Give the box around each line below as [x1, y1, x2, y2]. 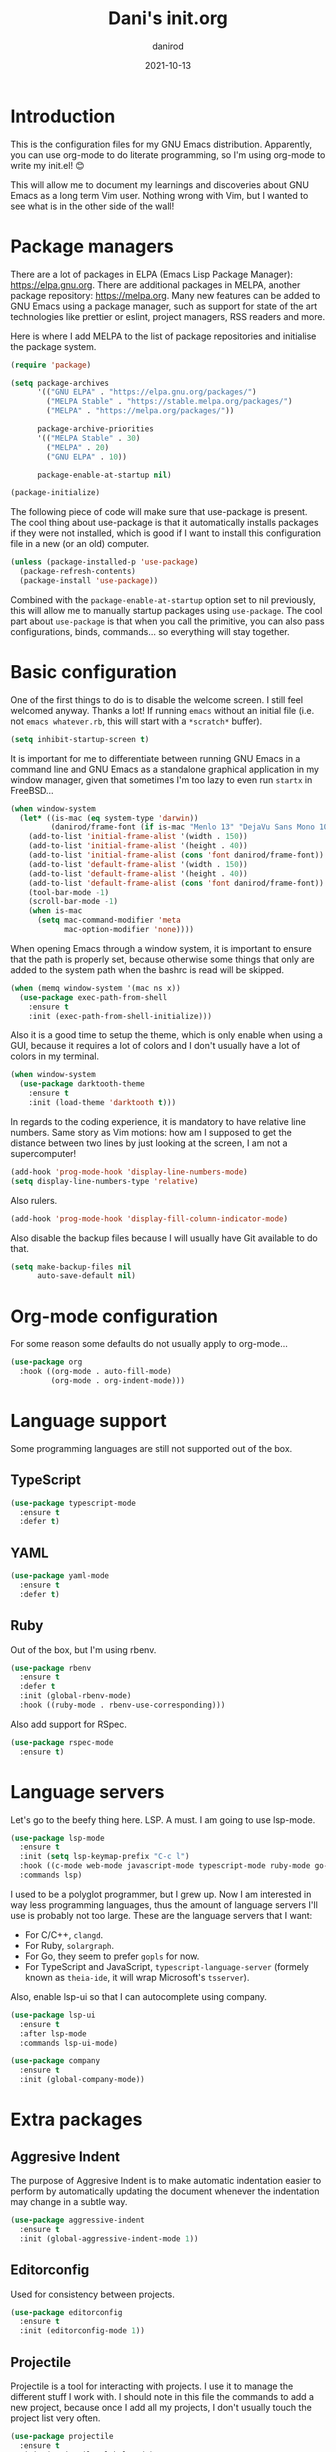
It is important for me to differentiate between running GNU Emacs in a [10, 752, 301, 764]
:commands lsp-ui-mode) [19, 2038, 118, 2048]
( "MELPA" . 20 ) [46, 442, 110, 452]
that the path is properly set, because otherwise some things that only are [10, 953, 315, 965]
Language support [10, 1410, 167, 1432]
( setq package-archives [10, 378, 110, 388]
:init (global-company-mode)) [19, 2075, 145, 2085]
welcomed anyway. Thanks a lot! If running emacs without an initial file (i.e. [10, 704, 315, 716]
